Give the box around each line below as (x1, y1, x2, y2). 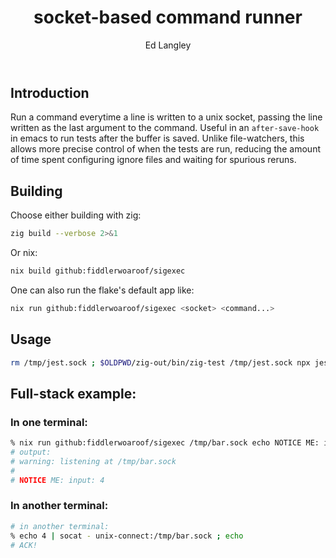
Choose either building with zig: (10, 209, 142, 221)
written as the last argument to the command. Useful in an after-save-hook (10, 122, 320, 134)
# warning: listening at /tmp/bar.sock (10, 456, 177, 466)
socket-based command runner (33, 6, 303, 29)
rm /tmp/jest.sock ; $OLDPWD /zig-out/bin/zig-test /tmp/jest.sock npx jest (10, 357, 333, 368)
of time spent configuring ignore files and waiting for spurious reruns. (10, 154, 297, 166)
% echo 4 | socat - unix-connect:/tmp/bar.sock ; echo (10, 531, 244, 541)
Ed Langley (144, 39, 192, 51)
